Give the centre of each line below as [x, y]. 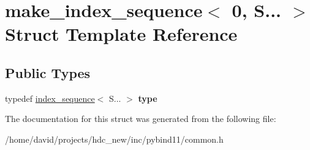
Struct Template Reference [121, 34]
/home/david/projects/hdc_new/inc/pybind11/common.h [114, 139]
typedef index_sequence [50, 98]
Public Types [48, 72]
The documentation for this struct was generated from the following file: [141, 119]
